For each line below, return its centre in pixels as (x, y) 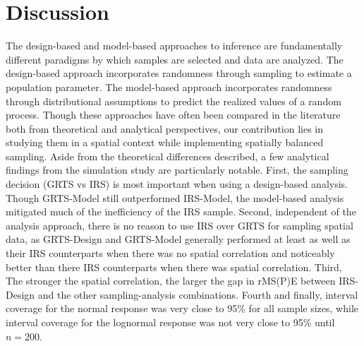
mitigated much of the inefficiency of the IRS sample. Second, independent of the (181, 211)
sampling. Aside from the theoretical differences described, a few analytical (168, 156)
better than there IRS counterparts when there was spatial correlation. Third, (174, 267)
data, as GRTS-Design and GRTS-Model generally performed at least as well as (178, 239)
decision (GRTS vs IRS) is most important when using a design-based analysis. (177, 184)
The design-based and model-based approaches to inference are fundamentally (174, 46)
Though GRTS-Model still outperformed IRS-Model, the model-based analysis (175, 197)
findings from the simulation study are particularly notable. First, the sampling (177, 170)
